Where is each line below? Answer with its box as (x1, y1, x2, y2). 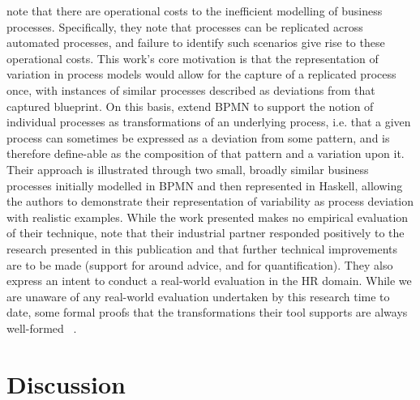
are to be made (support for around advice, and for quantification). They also (6, 256, 393, 273)
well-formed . (6, 319, 77, 336)
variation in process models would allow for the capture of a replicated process (6, 66, 396, 83)
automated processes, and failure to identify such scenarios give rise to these (6, 34, 385, 51)
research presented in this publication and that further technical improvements (6, 240, 398, 257)
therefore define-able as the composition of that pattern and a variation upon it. (6, 145, 405, 162)
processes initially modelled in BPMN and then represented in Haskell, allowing (6, 177, 403, 194)
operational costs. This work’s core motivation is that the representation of (6, 49, 379, 66)
